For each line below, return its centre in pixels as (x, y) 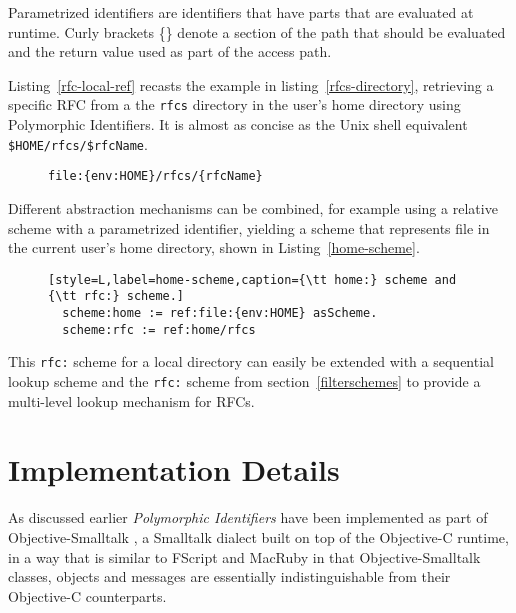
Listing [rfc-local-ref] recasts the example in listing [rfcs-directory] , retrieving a (251, 84)
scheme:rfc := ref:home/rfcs (159, 329)
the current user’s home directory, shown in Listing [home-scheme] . (214, 247)
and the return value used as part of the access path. (170, 51)
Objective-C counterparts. (87, 595)
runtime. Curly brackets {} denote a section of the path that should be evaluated (257, 31)
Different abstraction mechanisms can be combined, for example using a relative (253, 207)
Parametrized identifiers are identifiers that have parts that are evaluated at (241, 12)
